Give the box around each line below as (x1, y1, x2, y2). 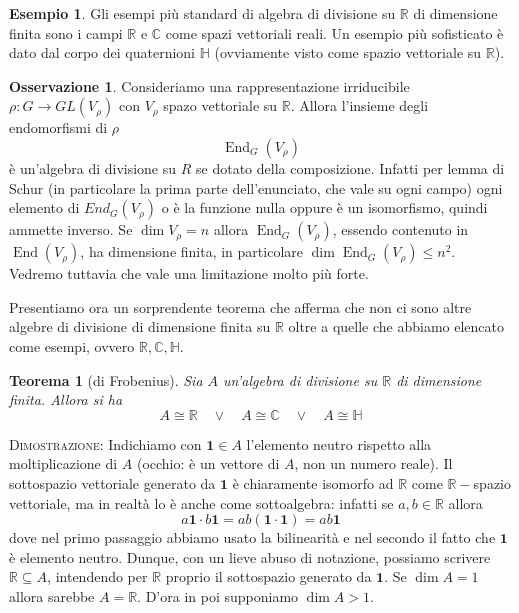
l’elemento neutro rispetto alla (246, 433, 432, 454)
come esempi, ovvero (9, 335, 135, 356)
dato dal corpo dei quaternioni (9, 42, 196, 63)
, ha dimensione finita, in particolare (80, 241, 303, 262)
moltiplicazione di (9, 453, 118, 474)
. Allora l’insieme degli (290, 95, 429, 116)
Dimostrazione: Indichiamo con (9, 433, 202, 454)
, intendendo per (47, 566, 148, 587)
